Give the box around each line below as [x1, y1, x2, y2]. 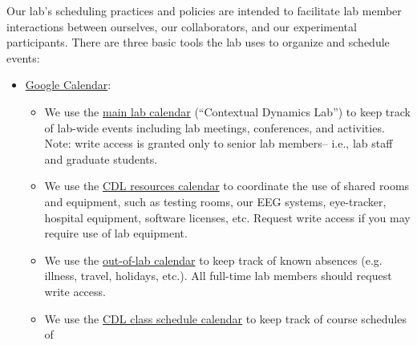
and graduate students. [44, 150, 158, 167]
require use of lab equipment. [44, 225, 188, 241]
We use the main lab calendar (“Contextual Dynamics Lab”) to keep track [44, 103, 411, 120]
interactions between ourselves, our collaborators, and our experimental [6, 18, 357, 34]
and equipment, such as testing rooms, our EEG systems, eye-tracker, [44, 193, 387, 209]
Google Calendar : [25, 76, 111, 93]
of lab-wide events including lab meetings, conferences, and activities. [44, 119, 385, 136]
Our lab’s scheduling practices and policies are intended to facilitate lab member [6, 2, 402, 18]
